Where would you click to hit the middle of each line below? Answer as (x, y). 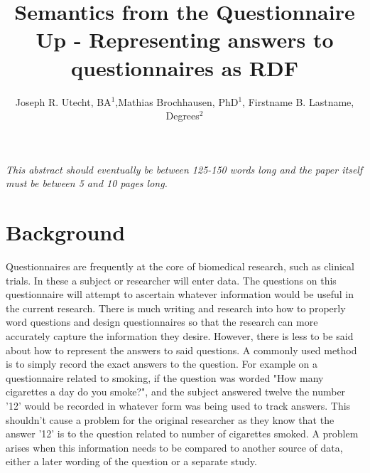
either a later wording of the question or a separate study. (131, 461)
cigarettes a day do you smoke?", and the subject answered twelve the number (176, 392)
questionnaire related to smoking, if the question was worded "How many (165, 377)
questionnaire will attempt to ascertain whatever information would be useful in (180, 294)
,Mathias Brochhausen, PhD (177, 101)
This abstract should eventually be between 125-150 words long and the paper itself (184, 169)
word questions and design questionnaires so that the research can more (162, 322)
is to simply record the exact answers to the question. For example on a (162, 364)
